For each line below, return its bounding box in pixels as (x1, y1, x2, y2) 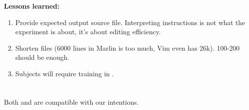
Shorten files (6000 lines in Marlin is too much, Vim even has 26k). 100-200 (15, 42, 240, 53)
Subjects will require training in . (15, 68, 114, 78)
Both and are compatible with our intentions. (4, 96, 139, 107)
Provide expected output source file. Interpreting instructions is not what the (15, 17, 245, 27)
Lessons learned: (4, 1, 60, 11)
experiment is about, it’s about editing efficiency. (15, 27, 161, 37)
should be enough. (15, 52, 69, 62)
